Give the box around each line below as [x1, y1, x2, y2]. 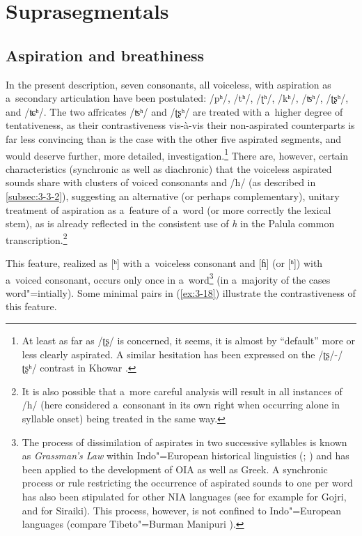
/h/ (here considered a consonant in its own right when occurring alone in [22, 397, 340, 412]
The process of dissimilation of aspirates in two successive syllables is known [22, 434, 347, 449]
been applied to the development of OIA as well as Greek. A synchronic [22, 461, 328, 476]
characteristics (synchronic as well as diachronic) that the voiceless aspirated [6, 161, 332, 176]
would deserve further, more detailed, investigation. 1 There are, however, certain [6, 146, 349, 162]
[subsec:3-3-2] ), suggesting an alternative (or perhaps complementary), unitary [6, 188, 340, 203]
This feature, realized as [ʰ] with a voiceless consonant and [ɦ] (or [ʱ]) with [6, 256, 323, 270]
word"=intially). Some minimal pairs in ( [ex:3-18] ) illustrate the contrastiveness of [6, 285, 356, 300]
